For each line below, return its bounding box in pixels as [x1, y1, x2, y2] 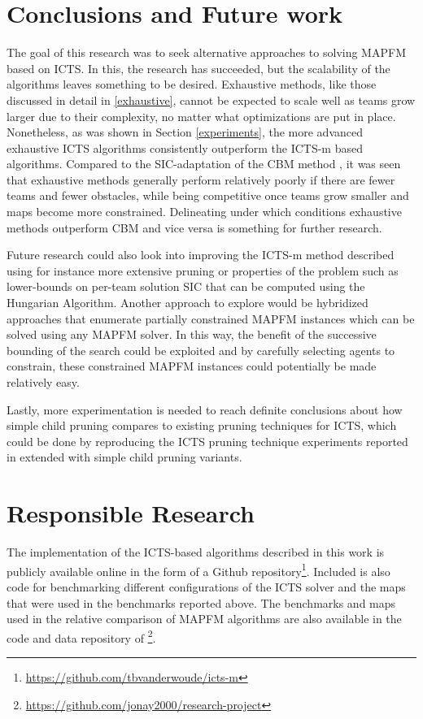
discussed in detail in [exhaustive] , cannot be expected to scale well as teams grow [7, 91, 416, 108]
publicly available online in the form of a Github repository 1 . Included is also [7, 560, 390, 579]
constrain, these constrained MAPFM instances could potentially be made [7, 357, 377, 375]
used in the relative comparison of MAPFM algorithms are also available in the [7, 610, 402, 627]
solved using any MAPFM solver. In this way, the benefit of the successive [7, 326, 377, 343]
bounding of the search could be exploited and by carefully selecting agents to [7, 341, 395, 358]
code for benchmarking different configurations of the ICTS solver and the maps [7, 578, 406, 595]
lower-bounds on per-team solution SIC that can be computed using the [7, 278, 365, 295]
